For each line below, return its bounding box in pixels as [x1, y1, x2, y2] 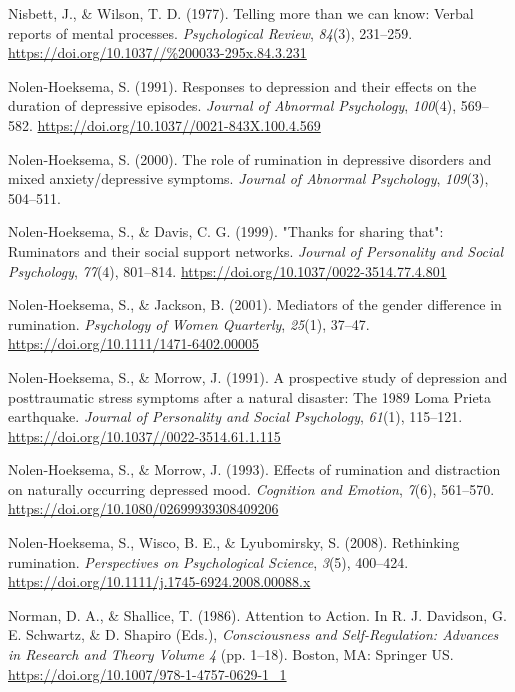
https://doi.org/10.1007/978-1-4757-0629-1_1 [8, 663, 287, 684]
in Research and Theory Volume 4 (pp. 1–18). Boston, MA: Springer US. [8, 644, 454, 665]
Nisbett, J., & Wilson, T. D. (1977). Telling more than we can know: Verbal [8, 3, 474, 23]
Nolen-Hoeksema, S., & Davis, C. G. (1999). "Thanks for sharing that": [8, 221, 444, 242]
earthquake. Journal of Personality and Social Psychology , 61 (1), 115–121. [8, 406, 463, 427]
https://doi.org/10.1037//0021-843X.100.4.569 [37, 114, 321, 135]
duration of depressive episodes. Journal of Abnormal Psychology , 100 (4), [8, 95, 457, 116]
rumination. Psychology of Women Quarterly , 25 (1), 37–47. [8, 313, 370, 334]
